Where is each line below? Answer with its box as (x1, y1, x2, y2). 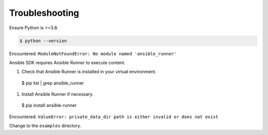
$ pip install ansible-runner (21, 102, 77, 108)
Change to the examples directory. (9, 123, 81, 129)
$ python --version (19, 38, 67, 44)
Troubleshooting (9, 7, 79, 18)
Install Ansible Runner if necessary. (21, 91, 94, 97)
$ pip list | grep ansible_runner (21, 80, 84, 86)
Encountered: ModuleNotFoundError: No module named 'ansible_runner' (9, 50, 177, 56)
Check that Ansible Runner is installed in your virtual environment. (21, 69, 156, 75)
